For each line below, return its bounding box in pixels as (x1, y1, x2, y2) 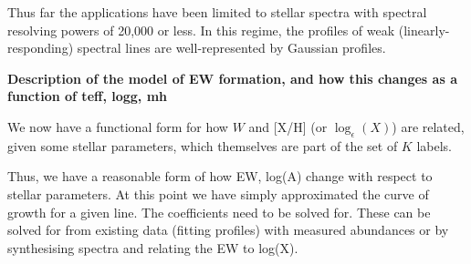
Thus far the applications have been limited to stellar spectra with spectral (7, 3, 427, 21)
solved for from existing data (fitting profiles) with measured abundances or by (7, 220, 449, 239)
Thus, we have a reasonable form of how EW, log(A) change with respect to (7, 167, 433, 186)
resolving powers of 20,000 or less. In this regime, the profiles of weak (7, 20, 395, 39)
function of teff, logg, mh (7, 86, 168, 106)
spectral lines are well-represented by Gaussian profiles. (77, 38, 386, 57)
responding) (7, 38, 74, 57)
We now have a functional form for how (7, 117, 228, 136)
